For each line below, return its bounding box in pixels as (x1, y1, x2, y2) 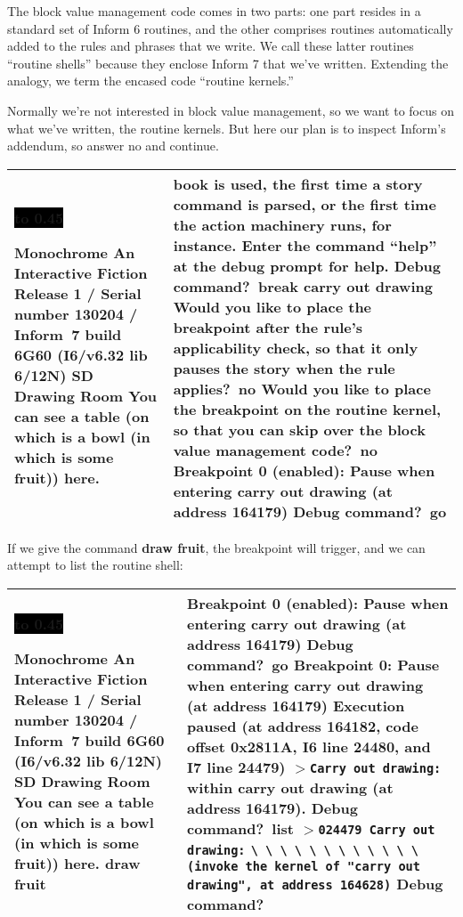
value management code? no (173, 439, 378, 460)
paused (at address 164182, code (187, 715, 418, 736)
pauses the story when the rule (173, 357, 395, 378)
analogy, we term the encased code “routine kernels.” (7, 71, 294, 90)
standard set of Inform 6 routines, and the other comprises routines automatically (7, 19, 453, 37)
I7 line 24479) (187, 756, 286, 777)
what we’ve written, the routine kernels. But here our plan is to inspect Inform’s (7, 118, 446, 137)
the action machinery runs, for (173, 214, 392, 235)
